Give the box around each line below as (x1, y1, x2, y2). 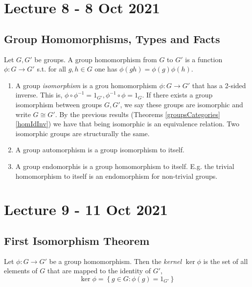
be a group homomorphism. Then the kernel (49, 256, 182, 266)
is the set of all (203, 256, 248, 266)
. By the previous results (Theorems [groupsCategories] (55, 109, 220, 119)
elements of (4, 265, 38, 276)
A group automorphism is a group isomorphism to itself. (15, 144, 184, 155)
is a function (185, 54, 223, 64)
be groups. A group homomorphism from (34, 54, 157, 64)
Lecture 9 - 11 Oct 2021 (4, 199, 168, 219)
